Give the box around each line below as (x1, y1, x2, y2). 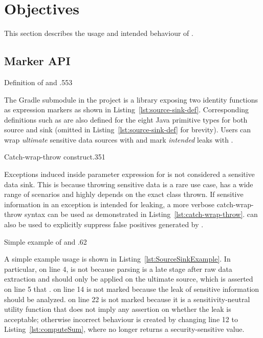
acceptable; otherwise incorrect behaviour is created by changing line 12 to (4, 313, 238, 324)
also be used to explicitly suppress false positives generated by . (4, 219, 204, 230)
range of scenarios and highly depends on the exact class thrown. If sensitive (4, 189, 244, 200)
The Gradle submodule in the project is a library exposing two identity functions (4, 94, 258, 105)
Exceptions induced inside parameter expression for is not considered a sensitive (4, 169, 255, 180)
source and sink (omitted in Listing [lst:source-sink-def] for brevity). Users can (4, 124, 251, 135)
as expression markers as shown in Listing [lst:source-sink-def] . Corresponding (4, 104, 249, 115)
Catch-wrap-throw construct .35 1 (4, 151, 105, 162)
